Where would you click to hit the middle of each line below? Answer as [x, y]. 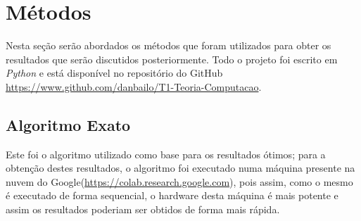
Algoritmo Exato [68, 124]
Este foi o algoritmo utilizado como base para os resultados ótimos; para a [166, 154]
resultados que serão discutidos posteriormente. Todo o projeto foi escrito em [172, 59]
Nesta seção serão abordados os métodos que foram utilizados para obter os [169, 45]
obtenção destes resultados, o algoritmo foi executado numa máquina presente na [180, 168]
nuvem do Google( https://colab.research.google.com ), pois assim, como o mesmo [179, 181]
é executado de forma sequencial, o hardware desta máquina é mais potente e [172, 195]
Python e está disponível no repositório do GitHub [114, 73]
